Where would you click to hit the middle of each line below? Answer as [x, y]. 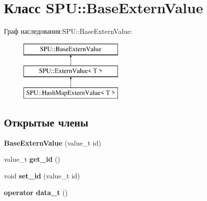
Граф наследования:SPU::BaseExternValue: [68, 31]
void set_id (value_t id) [42, 176]
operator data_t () [36, 192]
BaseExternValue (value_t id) [53, 142]
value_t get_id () [32, 159]
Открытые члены [46, 122]
